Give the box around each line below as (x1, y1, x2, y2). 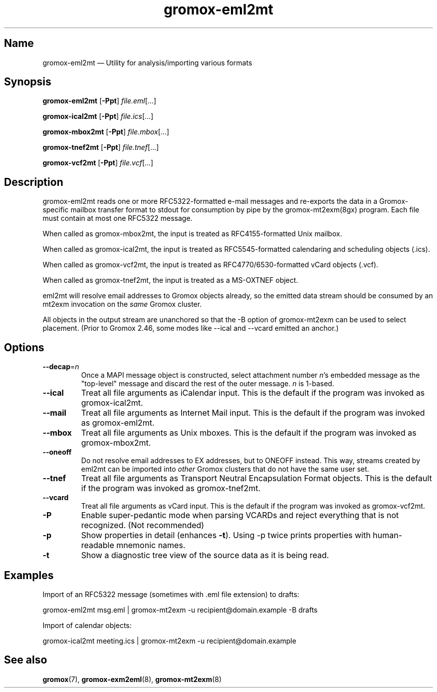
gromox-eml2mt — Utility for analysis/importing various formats (42, 58, 252, 67)
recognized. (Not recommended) (81, 520, 205, 531)
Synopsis (4, 75, 51, 88)
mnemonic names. (116, 540, 186, 551)
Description (4, 175, 63, 188)
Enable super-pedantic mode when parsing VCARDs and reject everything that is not (81, 510, 399, 521)
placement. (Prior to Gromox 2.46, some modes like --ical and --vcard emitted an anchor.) (42, 324, 339, 333)
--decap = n (42, 362, 79, 371)
